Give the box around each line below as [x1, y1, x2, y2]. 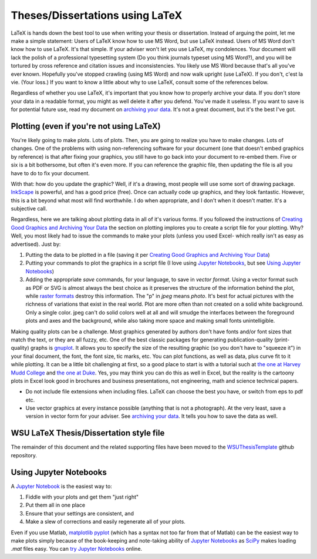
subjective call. [11, 205, 48, 212]
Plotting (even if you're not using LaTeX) [11, 121, 161, 131]
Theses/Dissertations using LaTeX [11, 9, 183, 22]
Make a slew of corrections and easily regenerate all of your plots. [25, 518, 186, 525]
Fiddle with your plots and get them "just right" [25, 494, 139, 501]
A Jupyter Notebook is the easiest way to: [11, 483, 113, 490]
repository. [11, 451, 38, 458]
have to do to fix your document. [11, 169, 90, 176]
